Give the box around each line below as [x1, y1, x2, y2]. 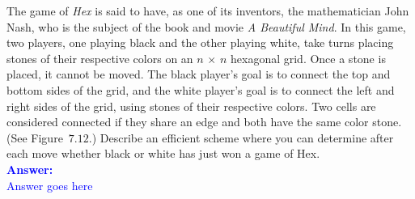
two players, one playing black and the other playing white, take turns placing [6, 34, 394, 51]
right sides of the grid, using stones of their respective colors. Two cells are [6, 97, 376, 114]
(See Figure [6, 129, 63, 146]
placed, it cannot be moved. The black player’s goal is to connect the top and [6, 66, 391, 83]
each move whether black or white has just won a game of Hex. [6, 145, 320, 162]
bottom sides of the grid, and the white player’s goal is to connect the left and [6, 81, 395, 98]
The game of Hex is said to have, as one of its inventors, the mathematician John [6, 2, 409, 19]
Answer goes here [6, 176, 93, 193]
